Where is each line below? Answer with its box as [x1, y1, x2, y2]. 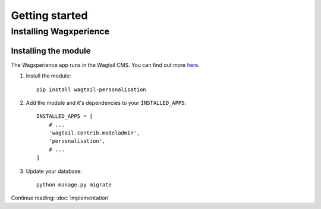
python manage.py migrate [36, 181, 112, 188]
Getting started [11, 9, 88, 22]
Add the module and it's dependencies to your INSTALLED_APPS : [26, 99, 187, 106]
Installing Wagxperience [11, 26, 110, 37]
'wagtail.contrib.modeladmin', [48, 130, 140, 136]
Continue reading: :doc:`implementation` [11, 194, 110, 201]
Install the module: [26, 72, 71, 79]
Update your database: [26, 168, 83, 175]
